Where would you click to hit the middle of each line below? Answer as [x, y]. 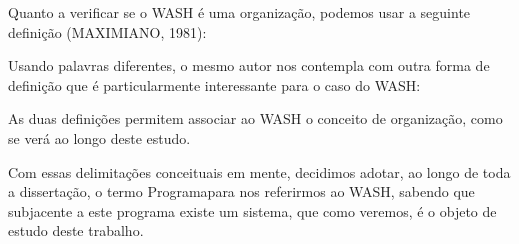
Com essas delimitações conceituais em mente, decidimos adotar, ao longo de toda [259, 171]
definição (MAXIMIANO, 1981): [107, 31]
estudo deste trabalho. [76, 230]
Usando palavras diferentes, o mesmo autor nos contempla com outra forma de [249, 65]
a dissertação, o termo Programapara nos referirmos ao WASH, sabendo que [241, 191]
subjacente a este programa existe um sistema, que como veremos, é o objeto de [252, 210]
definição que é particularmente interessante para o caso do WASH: [214, 84]
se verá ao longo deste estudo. [99, 137]
